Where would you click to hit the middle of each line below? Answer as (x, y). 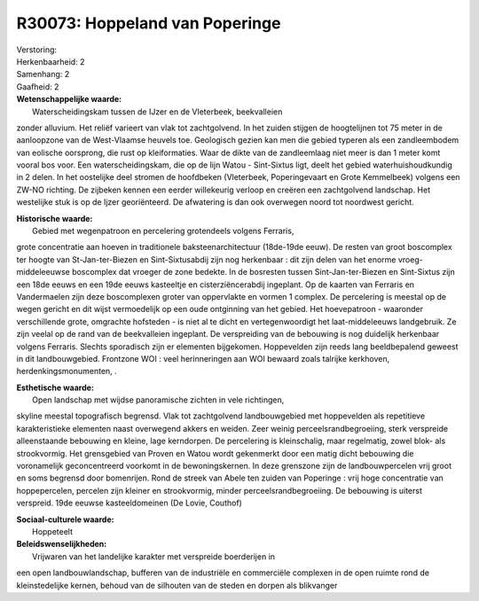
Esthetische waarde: (55, 387)
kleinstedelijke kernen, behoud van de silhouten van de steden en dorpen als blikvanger (177, 585)
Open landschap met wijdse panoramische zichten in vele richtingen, (158, 400)
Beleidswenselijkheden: (62, 544)
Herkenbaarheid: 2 (51, 61)
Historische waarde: (55, 218)
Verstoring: (37, 50)
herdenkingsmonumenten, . (67, 371)
